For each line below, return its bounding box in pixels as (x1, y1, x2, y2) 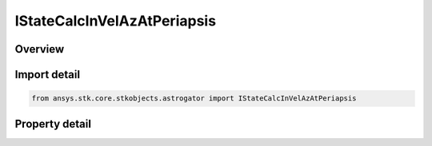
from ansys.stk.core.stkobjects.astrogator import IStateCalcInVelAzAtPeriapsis (31, 94, 357, 103)
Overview (14, 42, 65, 56)
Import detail (14, 68, 80, 81)
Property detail (14, 116, 92, 131)
